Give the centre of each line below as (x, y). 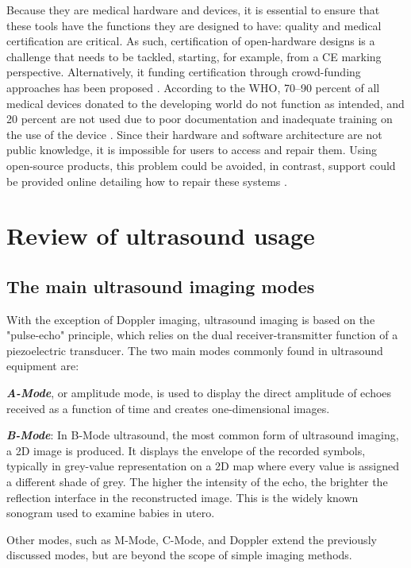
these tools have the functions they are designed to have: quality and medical (194, 25)
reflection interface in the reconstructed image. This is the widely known (182, 497)
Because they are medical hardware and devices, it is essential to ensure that (193, 10)
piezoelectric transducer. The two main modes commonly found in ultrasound (195, 350)
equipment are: (43, 366)
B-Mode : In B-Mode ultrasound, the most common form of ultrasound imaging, (203, 435)
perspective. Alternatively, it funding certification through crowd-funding (184, 72)
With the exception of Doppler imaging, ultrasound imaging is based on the (191, 319)
